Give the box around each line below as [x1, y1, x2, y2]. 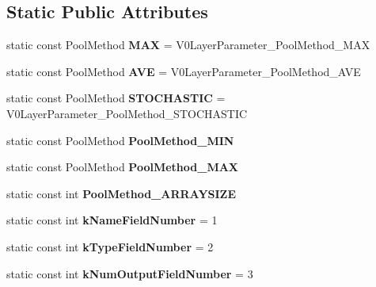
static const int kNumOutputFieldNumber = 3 [6, 265, 253, 281]
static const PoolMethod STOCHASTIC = [6, 90, 226, 106]
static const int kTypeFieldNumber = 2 [6, 238, 214, 254]
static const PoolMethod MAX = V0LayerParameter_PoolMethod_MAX [6, 36, 370, 53]
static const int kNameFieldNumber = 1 [6, 212, 218, 228]
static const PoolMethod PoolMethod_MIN [6, 132, 234, 148]
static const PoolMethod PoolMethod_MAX [6, 159, 239, 175]
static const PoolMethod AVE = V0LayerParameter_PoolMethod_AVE [6, 63, 361, 79]
